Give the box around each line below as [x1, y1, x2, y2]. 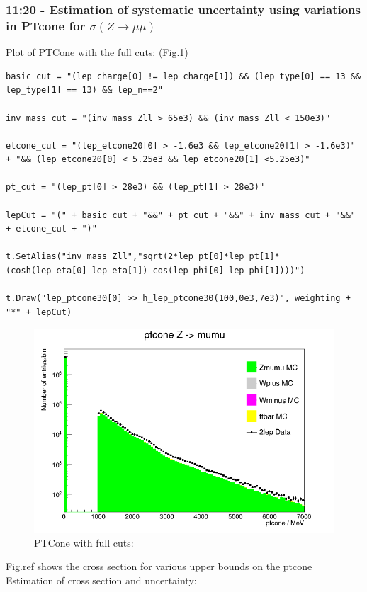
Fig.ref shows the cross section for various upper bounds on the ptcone [6, 559, 312, 574]
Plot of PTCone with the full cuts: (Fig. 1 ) [6, 45, 188, 59]
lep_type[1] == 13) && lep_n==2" [6, 85, 163, 96]
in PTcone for [6, 16, 86, 34]
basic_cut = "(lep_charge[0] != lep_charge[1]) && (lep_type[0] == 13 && [6, 71, 361, 81]
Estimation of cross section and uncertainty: [6, 572, 197, 587]
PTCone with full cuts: [34, 535, 134, 550]
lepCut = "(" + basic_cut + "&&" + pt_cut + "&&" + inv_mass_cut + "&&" [6, 210, 356, 220]
